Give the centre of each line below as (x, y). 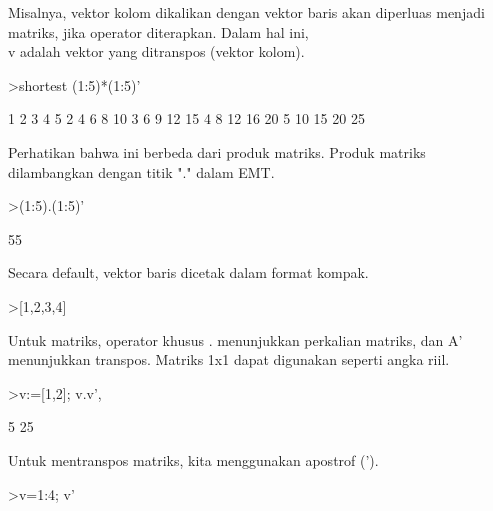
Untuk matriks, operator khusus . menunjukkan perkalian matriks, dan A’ (235, 339)
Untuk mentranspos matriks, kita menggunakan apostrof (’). (193, 459)
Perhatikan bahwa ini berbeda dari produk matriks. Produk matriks (217, 151)
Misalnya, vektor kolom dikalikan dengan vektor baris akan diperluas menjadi (246, 12)
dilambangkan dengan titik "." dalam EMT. (141, 171)
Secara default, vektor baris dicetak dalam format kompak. (188, 272)
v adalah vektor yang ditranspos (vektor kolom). (156, 51)
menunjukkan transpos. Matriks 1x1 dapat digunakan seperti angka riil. (229, 359)
